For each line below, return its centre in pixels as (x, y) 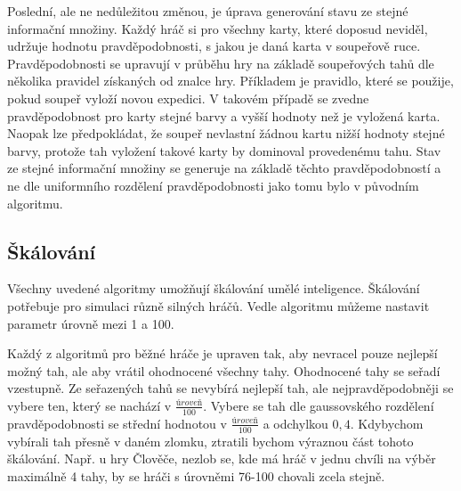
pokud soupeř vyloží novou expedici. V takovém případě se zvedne (188, 98)
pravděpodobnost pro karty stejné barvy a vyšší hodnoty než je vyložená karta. (224, 115)
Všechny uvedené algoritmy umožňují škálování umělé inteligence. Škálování (214, 288)
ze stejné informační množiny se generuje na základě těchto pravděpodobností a (224, 168)
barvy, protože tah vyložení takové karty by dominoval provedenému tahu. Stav (224, 150)
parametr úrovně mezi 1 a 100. (91, 323)
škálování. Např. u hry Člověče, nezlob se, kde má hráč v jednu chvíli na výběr (222, 458)
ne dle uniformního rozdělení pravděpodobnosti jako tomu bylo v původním (213, 185)
